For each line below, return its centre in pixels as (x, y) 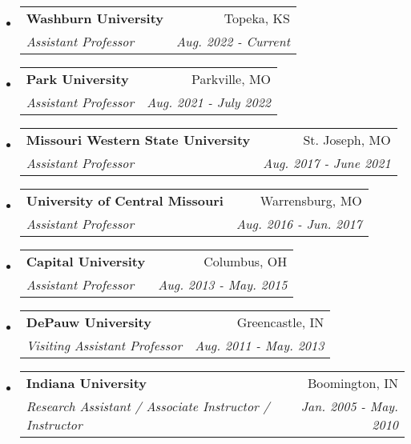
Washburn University (95, 18)
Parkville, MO (232, 79)
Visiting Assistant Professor (104, 345)
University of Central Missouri (125, 200)
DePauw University (89, 322)
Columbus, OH (246, 261)
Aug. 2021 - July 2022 (209, 102)
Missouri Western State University (138, 140)
